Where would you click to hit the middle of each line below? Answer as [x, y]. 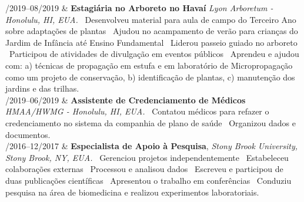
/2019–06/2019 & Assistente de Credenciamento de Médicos [126, 100]
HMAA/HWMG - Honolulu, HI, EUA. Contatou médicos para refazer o [137, 111]
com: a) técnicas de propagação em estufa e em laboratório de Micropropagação [149, 65]
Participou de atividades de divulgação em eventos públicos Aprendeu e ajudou [154, 54]
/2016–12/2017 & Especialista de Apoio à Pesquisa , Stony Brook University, [152, 146]
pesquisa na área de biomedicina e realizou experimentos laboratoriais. [132, 192]
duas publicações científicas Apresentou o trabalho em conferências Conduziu [148, 180]
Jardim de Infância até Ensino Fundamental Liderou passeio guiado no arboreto [151, 42]
